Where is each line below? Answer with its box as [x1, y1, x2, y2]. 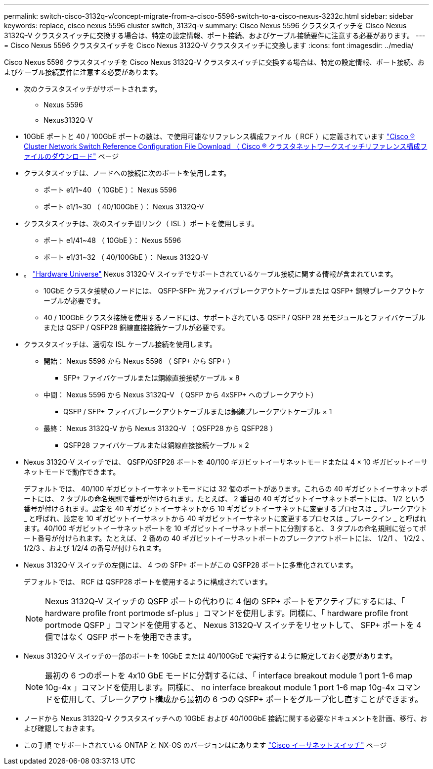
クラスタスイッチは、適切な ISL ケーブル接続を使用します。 [24, 340, 217, 348]
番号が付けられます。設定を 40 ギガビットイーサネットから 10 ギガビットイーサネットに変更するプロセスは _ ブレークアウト [24, 504, 428, 513]
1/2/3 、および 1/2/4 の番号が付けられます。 [24, 544, 166, 552]
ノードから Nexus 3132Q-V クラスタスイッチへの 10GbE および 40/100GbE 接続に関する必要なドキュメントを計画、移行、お [24, 714, 428, 722]
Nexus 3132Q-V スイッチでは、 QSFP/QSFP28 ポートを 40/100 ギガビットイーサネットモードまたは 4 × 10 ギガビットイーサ [24, 458, 428, 466]
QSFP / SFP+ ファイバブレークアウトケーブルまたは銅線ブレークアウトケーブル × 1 [63, 407, 332, 416]
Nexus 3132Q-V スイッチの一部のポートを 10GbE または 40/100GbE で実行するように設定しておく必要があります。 [24, 652, 397, 660]
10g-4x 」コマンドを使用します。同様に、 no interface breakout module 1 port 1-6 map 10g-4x [45, 682, 395, 692]
